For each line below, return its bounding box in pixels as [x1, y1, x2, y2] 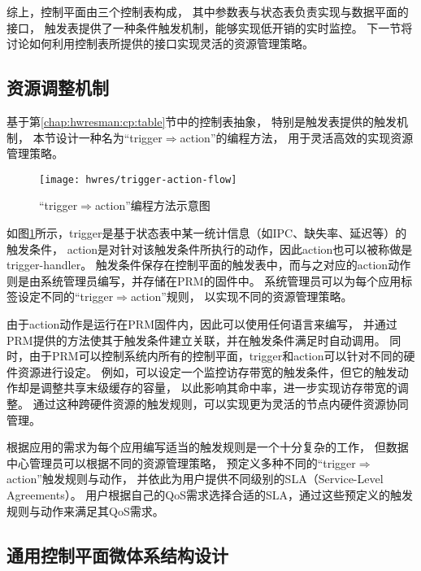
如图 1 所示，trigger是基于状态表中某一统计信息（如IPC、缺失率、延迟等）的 [7, 224, 407, 242]
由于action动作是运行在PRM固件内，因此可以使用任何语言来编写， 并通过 [7, 315, 397, 332]
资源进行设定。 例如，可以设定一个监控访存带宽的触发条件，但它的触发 [17, 363, 397, 380]
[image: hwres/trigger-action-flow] [39, 173, 237, 185]
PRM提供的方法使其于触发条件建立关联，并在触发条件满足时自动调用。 [7, 331, 386, 348]
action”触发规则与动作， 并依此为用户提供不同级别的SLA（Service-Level [7, 470, 384, 487]
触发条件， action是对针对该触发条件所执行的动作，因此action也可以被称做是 [7, 240, 413, 257]
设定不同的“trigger [17, 288, 114, 305]
